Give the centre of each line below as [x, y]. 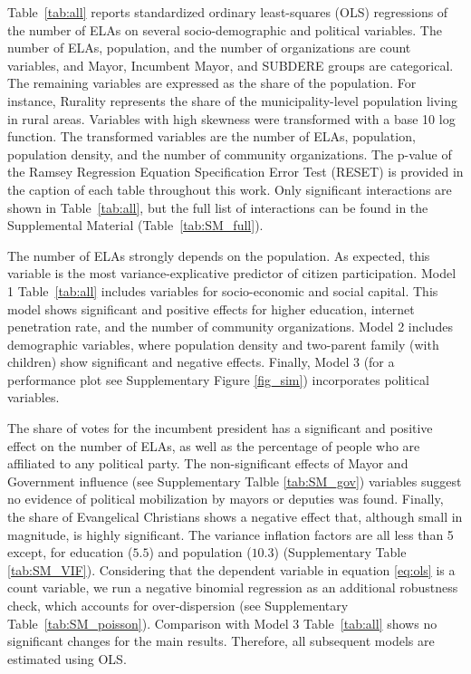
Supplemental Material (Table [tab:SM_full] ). [135, 225]
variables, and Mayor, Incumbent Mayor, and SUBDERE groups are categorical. [231, 65]
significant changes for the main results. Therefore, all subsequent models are [221, 641]
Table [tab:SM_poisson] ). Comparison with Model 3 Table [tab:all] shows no [222, 623]
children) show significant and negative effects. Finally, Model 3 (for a [201, 362]
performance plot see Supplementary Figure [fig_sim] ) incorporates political [218, 379]
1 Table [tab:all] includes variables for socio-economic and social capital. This [223, 290]
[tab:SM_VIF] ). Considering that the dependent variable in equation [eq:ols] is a [231, 569]
